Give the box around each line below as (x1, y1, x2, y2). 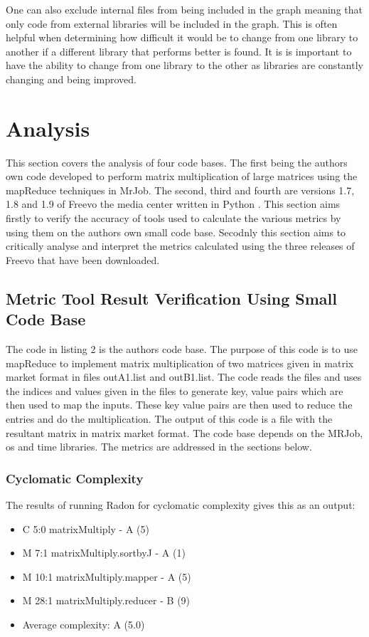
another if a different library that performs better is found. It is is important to (6, 43, 352, 58)
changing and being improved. (6, 71, 137, 86)
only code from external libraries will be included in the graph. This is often (6, 16, 338, 31)
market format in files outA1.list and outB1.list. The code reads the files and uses (6, 369, 362, 384)
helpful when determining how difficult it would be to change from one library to (6, 30, 358, 45)
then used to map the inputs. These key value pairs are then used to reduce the (6, 397, 353, 412)
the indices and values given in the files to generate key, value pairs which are (6, 383, 343, 398)
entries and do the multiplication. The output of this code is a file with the (6, 411, 333, 426)
